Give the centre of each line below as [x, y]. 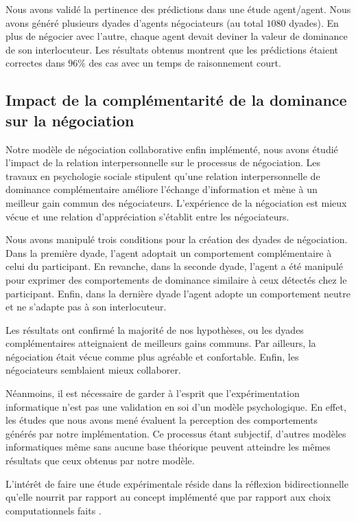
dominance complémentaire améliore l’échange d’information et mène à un [162, 189]
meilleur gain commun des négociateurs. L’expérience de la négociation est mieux [176, 202]
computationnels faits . [54, 510]
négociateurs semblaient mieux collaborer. [93, 370]
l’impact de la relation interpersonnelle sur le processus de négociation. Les [163, 162]
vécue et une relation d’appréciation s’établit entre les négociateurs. [147, 216]
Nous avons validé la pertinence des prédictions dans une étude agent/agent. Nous [178, 9]
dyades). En [314, 22]
